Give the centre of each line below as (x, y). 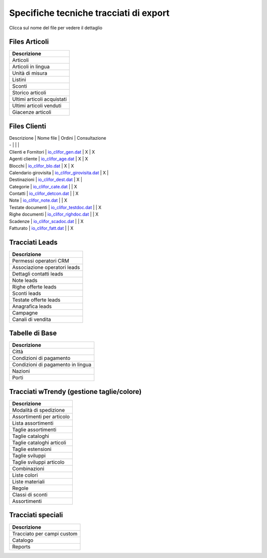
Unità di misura (30, 73)
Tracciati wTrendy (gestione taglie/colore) (75, 391)
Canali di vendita (32, 319)
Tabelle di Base (33, 333)
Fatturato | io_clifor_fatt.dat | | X (41, 228)
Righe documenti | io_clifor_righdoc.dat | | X (54, 214)
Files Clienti (28, 126)
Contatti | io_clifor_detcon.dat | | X (44, 194)
